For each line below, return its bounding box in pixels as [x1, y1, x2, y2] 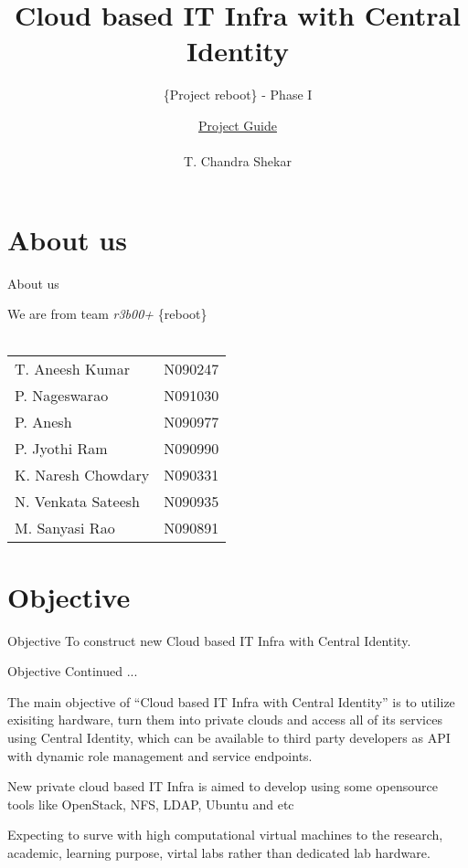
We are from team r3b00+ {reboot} [7, 304, 207, 323]
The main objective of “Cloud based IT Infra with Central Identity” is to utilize [7, 692, 455, 711]
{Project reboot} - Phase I [163, 85, 313, 104]
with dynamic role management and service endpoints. [7, 746, 313, 765]
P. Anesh [15, 411, 72, 433]
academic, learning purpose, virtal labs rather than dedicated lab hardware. [7, 842, 431, 862]
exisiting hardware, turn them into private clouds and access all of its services [7, 710, 442, 729]
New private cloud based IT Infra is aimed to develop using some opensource [7, 777, 439, 796]
